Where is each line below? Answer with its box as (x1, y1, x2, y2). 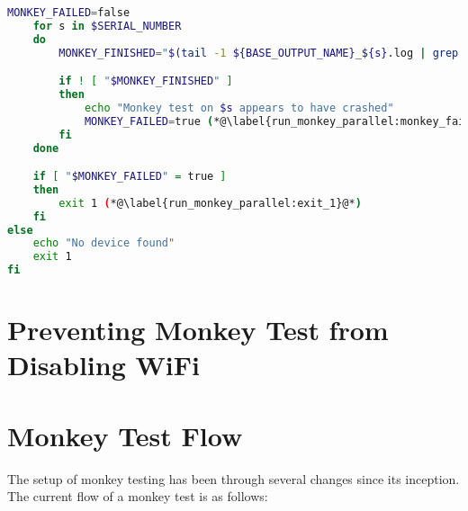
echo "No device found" (32, 237, 175, 250)
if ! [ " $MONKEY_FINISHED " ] (58, 75, 233, 88)
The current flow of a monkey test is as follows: (7, 487, 268, 506)
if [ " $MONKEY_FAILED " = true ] (32, 170, 227, 184)
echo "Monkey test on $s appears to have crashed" (84, 101, 394, 114)
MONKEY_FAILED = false (7, 6, 130, 19)
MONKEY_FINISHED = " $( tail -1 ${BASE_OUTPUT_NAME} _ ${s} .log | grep (58, 46, 459, 59)
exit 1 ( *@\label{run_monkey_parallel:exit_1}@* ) (58, 196, 362, 210)
